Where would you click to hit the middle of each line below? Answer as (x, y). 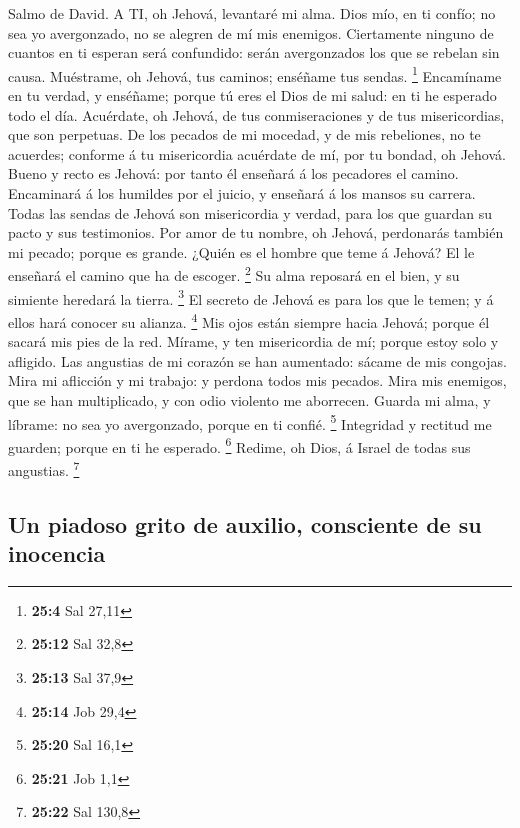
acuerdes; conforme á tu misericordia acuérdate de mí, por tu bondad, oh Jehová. (257, 153)
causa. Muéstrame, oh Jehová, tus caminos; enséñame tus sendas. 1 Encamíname (255, 74)
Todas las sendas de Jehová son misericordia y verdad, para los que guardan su (250, 212)
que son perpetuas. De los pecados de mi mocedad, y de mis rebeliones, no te (244, 134)
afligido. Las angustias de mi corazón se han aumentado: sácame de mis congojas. (257, 360)
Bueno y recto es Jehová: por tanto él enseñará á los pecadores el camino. (233, 173)
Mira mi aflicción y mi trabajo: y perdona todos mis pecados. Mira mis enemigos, (257, 380)
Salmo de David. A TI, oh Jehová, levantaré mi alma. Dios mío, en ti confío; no (252, 13)
